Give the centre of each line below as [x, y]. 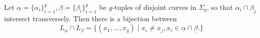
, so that [220, 7]
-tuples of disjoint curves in [154, 7]
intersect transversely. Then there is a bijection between [91, 18]
